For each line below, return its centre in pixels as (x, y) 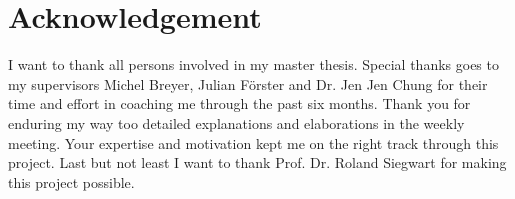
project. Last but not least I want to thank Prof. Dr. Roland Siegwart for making (257, 162)
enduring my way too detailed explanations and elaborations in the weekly (236, 122)
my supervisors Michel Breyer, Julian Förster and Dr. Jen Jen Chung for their (248, 83)
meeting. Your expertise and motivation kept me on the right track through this (253, 142)
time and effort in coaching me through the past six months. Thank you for (239, 103)
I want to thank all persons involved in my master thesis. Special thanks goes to (253, 64)
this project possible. (71, 181)
